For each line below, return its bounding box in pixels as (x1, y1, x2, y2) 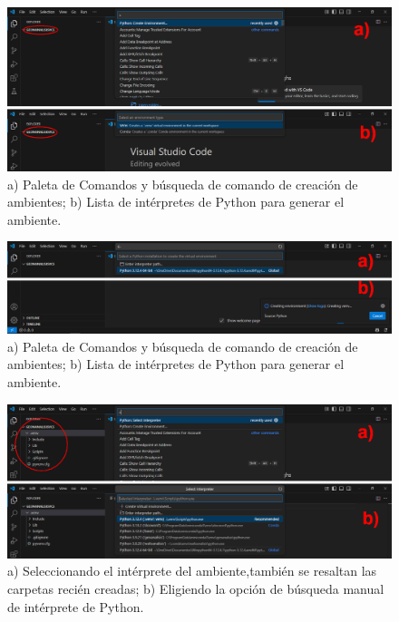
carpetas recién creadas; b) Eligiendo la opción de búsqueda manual (7, 578, 384, 598)
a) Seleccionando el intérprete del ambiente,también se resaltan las (7, 561, 377, 580)
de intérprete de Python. (7, 597, 144, 616)
